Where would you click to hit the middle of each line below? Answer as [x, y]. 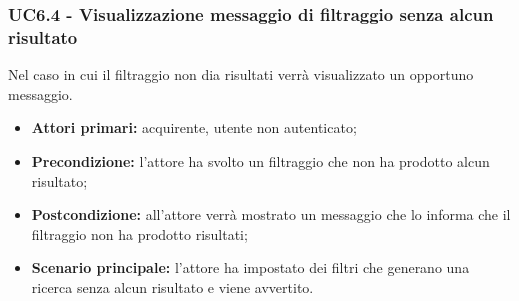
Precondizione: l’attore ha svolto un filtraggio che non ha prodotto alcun [260, 160]
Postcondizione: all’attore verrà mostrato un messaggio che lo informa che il [271, 214]
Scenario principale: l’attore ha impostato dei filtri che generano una [250, 267]
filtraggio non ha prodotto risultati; [139, 233]
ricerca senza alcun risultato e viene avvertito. [172, 286]
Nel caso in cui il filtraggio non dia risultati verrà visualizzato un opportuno [241, 74]
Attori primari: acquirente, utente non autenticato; [194, 127]
